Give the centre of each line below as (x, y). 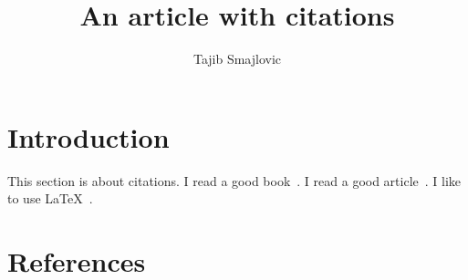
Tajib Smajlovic (237, 59)
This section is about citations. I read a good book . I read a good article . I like (234, 180)
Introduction (88, 136)
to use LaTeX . (50, 198)
